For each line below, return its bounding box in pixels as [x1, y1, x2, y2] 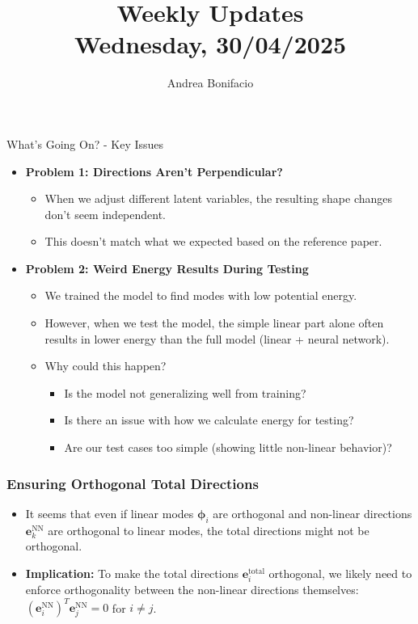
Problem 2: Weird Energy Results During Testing [25, 259, 309, 276]
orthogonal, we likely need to [268, 564, 412, 581]
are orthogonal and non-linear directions [213, 504, 412, 521]
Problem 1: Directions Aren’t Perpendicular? [25, 162, 283, 179]
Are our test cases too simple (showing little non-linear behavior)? [64, 439, 392, 456]
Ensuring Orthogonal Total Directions [6, 473, 259, 493]
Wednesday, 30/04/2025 [74, 27, 347, 61]
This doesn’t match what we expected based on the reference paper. [44, 233, 382, 250]
